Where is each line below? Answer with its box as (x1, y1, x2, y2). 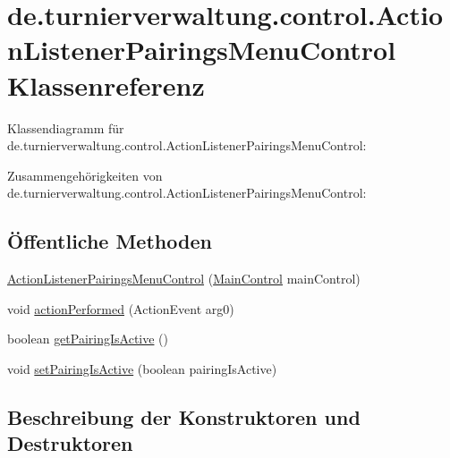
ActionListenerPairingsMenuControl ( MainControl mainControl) (7, 269, 361, 288)
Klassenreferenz (7, 66, 205, 103)
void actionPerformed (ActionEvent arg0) (7, 299, 234, 318)
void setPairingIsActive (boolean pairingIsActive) (7, 359, 277, 377)
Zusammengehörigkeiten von (7, 165, 163, 184)
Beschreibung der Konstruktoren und (7, 403, 361, 430)
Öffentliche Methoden (7, 227, 212, 255)
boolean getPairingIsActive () (7, 329, 168, 348)
